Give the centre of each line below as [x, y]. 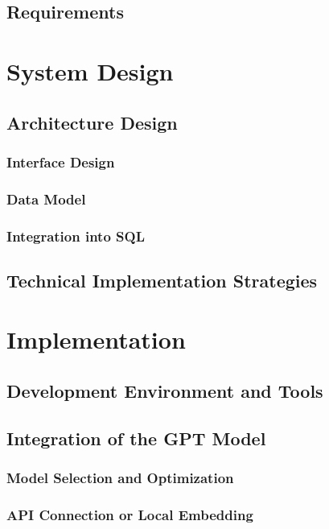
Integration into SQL [76, 236]
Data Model [46, 198]
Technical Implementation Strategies [162, 280]
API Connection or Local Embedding [130, 514]
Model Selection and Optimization [120, 478]
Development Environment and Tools [165, 391]
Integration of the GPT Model [136, 438]
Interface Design [61, 161]
